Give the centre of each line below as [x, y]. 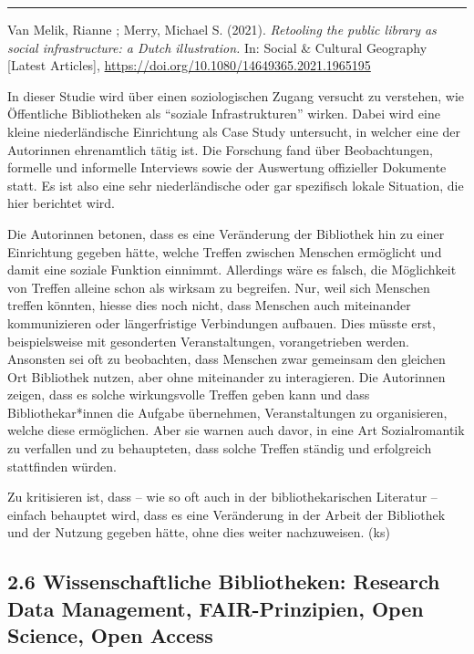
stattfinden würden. [62, 466]
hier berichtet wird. [61, 203]
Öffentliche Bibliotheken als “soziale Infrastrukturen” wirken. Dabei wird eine [224, 114]
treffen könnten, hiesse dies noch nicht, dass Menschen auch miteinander [209, 305]
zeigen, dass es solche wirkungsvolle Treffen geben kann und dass [189, 394]
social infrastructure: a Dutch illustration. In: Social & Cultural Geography [217, 47]
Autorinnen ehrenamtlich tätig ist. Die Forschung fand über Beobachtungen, [220, 149]
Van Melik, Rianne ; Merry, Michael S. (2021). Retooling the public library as [222, 29]
